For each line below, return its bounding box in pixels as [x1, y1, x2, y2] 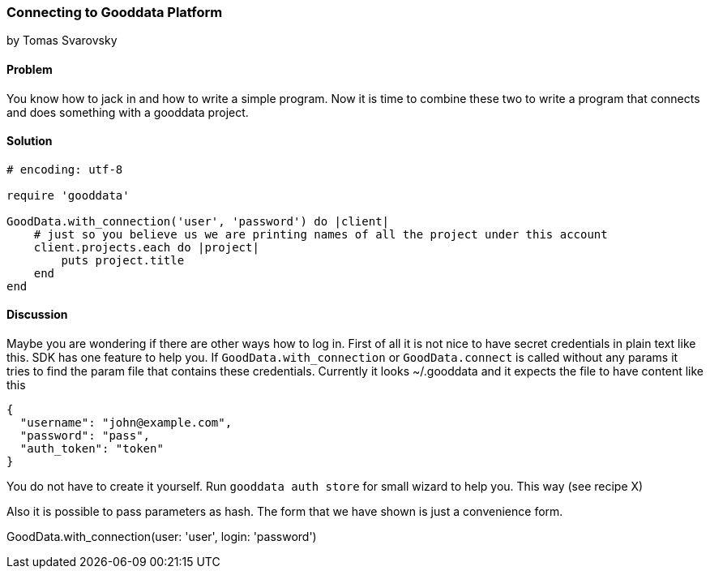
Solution [6, 134, 53, 148]
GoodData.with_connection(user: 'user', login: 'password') [6, 530, 317, 544]
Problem [6, 62, 53, 76]
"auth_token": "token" [19, 442, 164, 456]
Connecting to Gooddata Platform [6, 4, 223, 20]
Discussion [6, 307, 68, 322]
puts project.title [61, 253, 185, 267]
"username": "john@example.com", [19, 416, 233, 430]
